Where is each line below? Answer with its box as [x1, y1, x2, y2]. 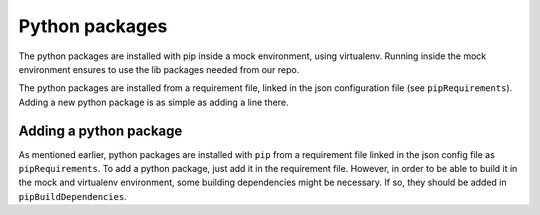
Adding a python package [18, 122, 183, 139]
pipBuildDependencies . [18, 190, 127, 202]
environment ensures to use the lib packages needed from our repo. [18, 63, 300, 75]
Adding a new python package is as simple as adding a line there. [18, 96, 289, 108]
